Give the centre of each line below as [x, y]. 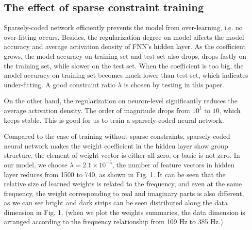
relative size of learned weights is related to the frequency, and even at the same [123, 184]
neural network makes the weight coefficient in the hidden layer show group [116, 145]
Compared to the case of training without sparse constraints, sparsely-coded [117, 136]
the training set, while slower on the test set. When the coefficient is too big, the [124, 65]
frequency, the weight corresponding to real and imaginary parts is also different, [124, 193]
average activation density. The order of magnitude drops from [97, 110]
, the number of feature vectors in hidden [173, 164]
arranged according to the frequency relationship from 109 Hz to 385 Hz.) [114, 222]
